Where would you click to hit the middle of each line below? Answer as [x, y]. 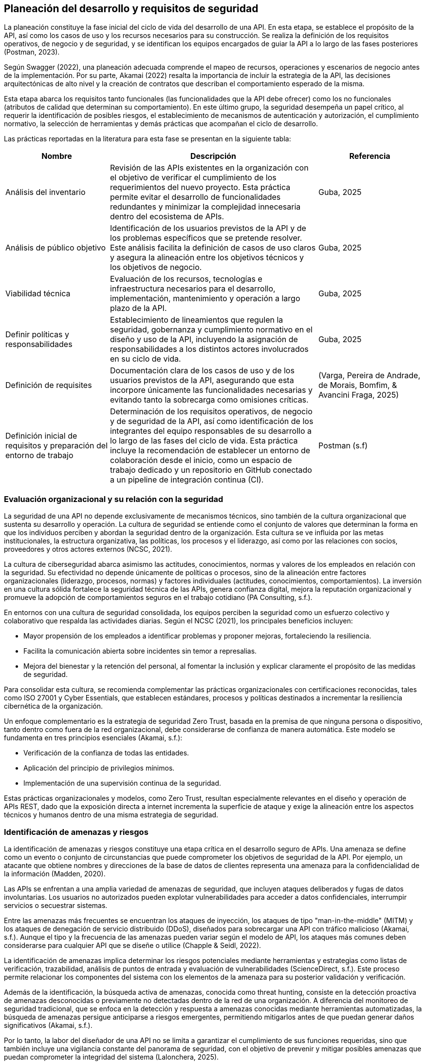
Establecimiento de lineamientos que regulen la [197, 320]
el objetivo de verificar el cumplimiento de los [193, 178]
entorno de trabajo [39, 455]
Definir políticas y [37, 335]
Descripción [213, 156]
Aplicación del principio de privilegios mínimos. [99, 768]
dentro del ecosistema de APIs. [167, 217]
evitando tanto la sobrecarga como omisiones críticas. [209, 400]
